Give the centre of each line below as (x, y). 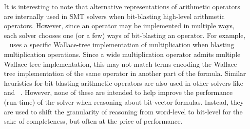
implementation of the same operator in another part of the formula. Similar (132, 73)
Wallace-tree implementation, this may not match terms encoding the (108, 64)
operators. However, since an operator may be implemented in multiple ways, (119, 26)
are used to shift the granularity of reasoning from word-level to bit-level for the (123, 111)
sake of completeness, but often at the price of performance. (93, 121)
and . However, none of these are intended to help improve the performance (118, 92)
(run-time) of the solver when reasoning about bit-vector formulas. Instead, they (124, 101)
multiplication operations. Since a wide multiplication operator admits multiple (122, 54)
